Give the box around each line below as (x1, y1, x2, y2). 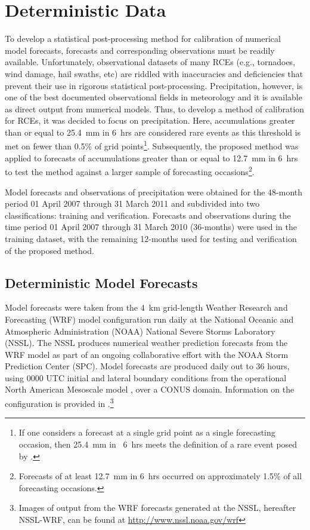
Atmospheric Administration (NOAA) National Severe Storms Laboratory (5, 324, 275, 337)
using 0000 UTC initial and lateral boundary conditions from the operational (5, 371, 287, 384)
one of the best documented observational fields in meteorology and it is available (5, 91, 302, 103)
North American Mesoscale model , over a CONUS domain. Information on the (5, 383, 294, 396)
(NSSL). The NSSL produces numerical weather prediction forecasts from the (5, 336, 288, 349)
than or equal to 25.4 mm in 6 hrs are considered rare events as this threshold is (5, 125, 301, 138)
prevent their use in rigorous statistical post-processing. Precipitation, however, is (5, 79, 303, 91)
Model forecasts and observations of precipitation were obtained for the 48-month (5, 185, 303, 198)
